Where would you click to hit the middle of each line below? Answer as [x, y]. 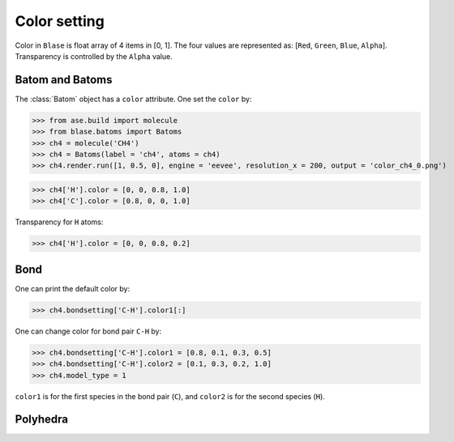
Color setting [60, 21]
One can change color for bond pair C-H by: [88, 331]
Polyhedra [42, 420]
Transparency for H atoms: [59, 222]
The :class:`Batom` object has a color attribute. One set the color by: [133, 99]
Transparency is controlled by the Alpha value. [94, 56]
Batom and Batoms [64, 80]
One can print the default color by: [72, 288]
